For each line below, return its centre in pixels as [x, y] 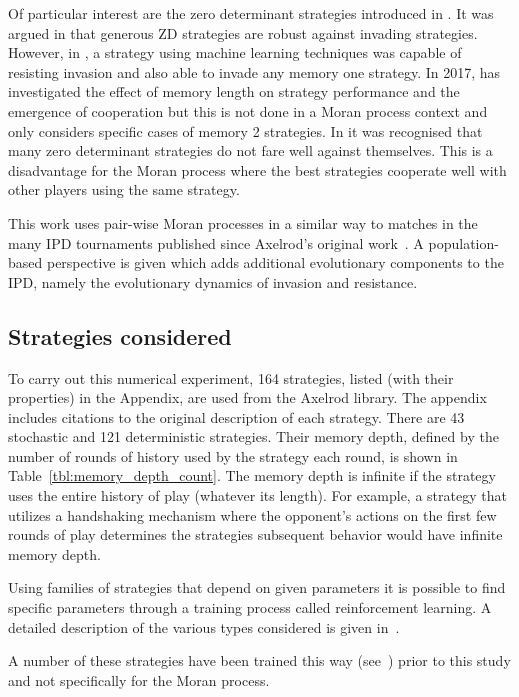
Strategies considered [120, 335]
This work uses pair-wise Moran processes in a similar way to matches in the [243, 222]
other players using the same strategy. [124, 189]
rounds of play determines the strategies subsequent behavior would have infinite [255, 534]
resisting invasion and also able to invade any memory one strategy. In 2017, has [254, 71]
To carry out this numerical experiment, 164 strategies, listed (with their [231, 377]
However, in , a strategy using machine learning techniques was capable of [235, 52]
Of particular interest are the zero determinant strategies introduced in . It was [251, 13]
